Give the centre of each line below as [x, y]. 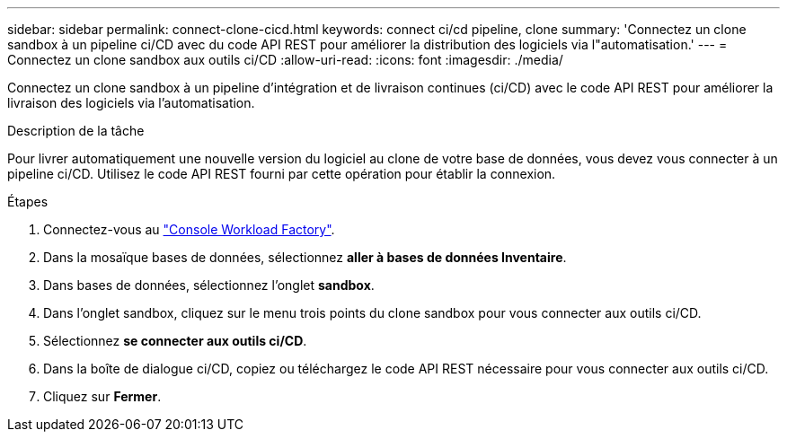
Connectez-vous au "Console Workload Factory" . [189, 229]
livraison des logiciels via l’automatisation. [131, 103]
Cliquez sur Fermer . [102, 396]
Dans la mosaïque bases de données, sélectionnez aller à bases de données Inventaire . [305, 257]
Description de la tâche [76, 131]
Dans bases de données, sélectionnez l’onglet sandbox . [209, 285]
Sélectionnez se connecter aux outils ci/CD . [175, 341]
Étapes [28, 202]
